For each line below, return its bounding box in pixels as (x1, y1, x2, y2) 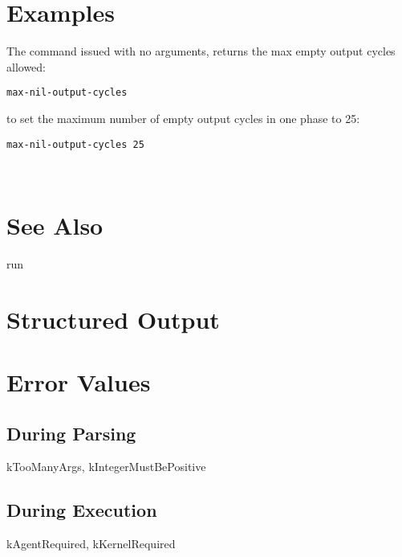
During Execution (6, 498, 157, 522)
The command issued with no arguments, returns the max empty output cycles (6, 43, 396, 59)
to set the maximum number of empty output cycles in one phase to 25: (6, 109, 360, 126)
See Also (6, 209, 104, 241)
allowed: (6, 58, 46, 75)
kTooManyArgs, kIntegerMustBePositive (6, 458, 206, 475)
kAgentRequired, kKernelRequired (6, 535, 176, 552)
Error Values (6, 366, 151, 399)
